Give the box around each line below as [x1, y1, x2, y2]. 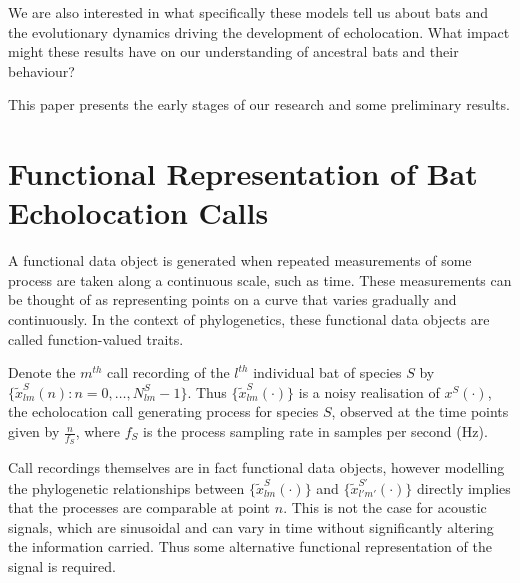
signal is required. [8, 555, 116, 576]
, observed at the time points [331, 401, 509, 422]
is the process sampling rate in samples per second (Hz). [143, 421, 488, 442]
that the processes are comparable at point [8, 497, 271, 518]
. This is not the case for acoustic [283, 497, 487, 518]
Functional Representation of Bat [8, 153, 478, 194]
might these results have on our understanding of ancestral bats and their [8, 41, 459, 62]
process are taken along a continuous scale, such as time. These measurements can [8, 269, 512, 290]
